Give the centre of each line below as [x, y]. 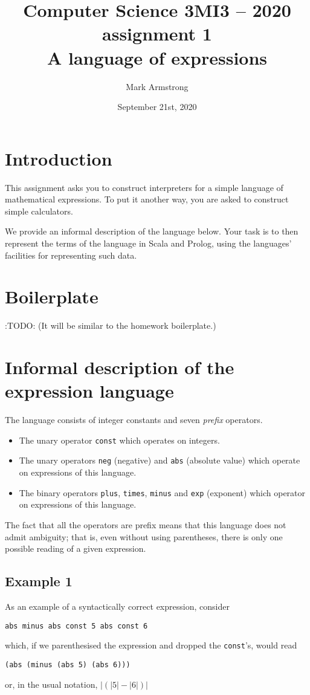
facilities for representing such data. [71, 255]
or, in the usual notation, [51, 684]
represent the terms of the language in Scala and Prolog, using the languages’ [148, 243]
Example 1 [39, 581]
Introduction [59, 158]
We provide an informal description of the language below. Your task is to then [152, 231]
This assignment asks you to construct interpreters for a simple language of [144, 187]
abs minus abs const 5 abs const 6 [76, 626]
